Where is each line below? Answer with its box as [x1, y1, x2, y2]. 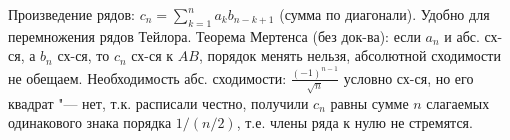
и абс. [444, 25, 480, 46]
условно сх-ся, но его [343, 67, 474, 88]
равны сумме [330, 92, 409, 113]
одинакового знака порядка [8, 112, 172, 133]
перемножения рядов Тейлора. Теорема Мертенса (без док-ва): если [8, 25, 421, 46]
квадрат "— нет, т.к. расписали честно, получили [8, 92, 309, 113]
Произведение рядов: [8, 4, 135, 24]
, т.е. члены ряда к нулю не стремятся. [236, 112, 473, 133]
